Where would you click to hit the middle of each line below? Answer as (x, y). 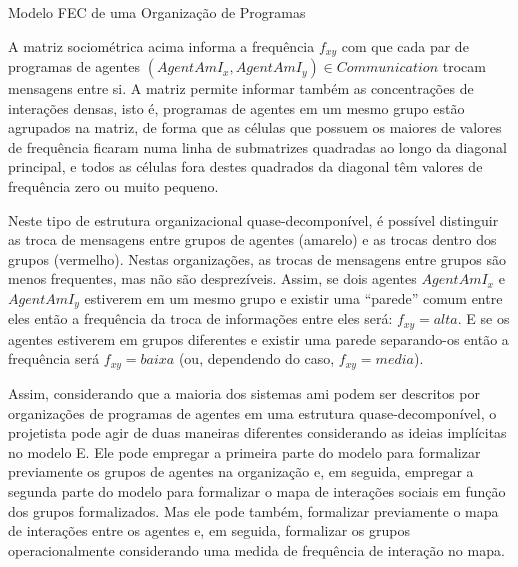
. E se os (483, 318)
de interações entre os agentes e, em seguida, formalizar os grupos (209, 530)
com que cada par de (405, 45)
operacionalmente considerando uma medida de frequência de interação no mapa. (256, 549)
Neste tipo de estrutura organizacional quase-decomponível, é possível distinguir (253, 219)
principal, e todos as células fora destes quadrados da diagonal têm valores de (245, 166)
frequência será (54, 358)
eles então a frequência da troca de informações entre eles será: (200, 318)
